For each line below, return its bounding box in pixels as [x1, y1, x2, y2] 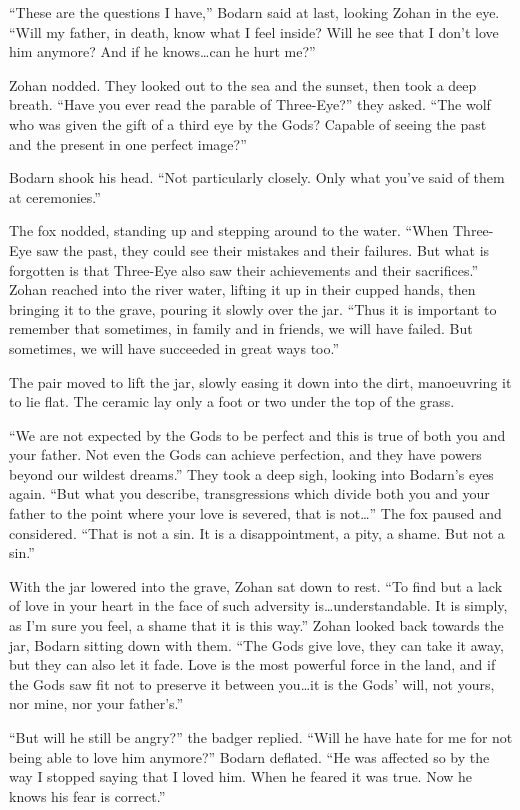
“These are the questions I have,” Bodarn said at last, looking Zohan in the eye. [9, 2, 500, 22]
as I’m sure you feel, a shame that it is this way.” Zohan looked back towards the [9, 615, 504, 636]
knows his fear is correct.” [9, 785, 166, 806]
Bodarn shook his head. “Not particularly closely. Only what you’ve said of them [9, 167, 505, 188]
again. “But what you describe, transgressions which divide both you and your [9, 483, 490, 504]
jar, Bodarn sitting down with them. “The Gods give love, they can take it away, [9, 634, 504, 655]
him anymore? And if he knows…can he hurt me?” [9, 41, 316, 62]
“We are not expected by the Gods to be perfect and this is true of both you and [9, 424, 506, 445]
